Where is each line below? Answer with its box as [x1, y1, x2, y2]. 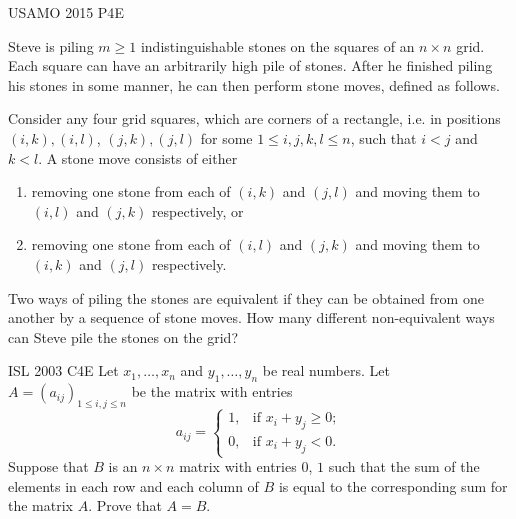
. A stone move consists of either [38, 147, 238, 168]
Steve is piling [8, 35, 94, 56]
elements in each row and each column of [8, 475, 259, 496]
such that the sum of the [328, 456, 480, 477]
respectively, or [151, 200, 244, 221]
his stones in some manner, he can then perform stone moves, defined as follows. [8, 74, 500, 95]
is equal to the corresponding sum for [278, 475, 508, 496]
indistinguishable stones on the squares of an [140, 35, 415, 56]
